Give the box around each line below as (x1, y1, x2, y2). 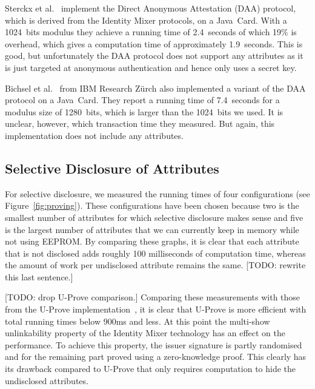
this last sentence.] (5, 270, 73, 283)
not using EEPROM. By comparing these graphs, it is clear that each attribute (5, 235, 299, 248)
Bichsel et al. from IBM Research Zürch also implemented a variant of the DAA (5, 81, 306, 94)
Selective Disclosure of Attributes (5, 158, 219, 177)
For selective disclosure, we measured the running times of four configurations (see (5, 187, 310, 200)
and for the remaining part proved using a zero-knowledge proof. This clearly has (5, 350, 307, 363)
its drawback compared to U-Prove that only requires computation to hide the (5, 362, 296, 375)
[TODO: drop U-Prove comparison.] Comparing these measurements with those (5, 291, 300, 303)
